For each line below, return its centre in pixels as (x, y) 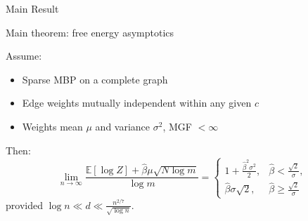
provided (24, 205)
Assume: (24, 56)
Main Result (32, 8)
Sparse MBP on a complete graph (95, 79)
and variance (123, 126)
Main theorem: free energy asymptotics (90, 32)
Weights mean (52, 126)
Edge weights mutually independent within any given (137, 103)
